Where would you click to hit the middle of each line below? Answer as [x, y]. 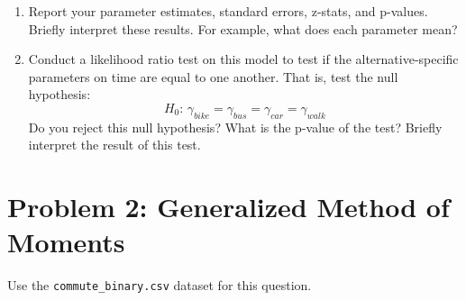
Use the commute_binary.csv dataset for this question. [160, 285]
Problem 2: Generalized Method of [228, 207]
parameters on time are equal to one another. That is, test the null [213, 76]
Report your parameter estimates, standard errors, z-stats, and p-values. [228, 11]
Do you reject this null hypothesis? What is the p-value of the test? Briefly [235, 127]
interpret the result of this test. [114, 145]
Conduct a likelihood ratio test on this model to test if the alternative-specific [243, 59]
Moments [66, 242]
